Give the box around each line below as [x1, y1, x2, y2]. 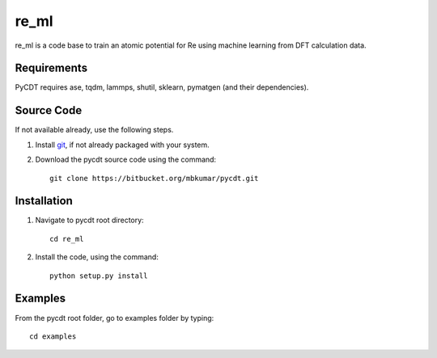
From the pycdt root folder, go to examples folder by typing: [15, 313, 214, 322]
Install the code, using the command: [35, 252, 159, 262]
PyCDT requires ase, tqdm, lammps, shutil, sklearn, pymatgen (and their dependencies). [15, 82, 309, 92]
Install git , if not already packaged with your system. [35, 140, 210, 150]
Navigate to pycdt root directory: [35, 215, 145, 225]
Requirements [15, 61, 88, 75]
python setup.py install [49, 271, 148, 280]
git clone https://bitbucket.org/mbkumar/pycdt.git [49, 174, 259, 183]
